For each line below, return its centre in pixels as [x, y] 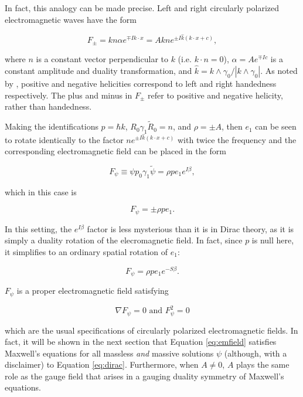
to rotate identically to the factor [64, 139]
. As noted [279, 71]
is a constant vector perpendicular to [102, 59]
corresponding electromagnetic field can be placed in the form [115, 151]
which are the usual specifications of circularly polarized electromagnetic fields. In [151, 330]
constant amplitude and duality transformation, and [98, 71]
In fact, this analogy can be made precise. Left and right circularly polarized [142, 8]
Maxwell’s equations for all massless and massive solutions [109, 353]
